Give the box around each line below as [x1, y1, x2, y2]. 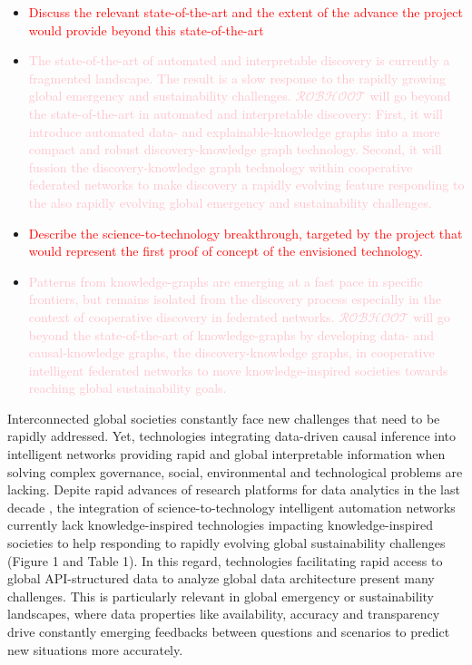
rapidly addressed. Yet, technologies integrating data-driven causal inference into [7, 426, 457, 445]
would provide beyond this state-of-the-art [28, 20, 264, 39]
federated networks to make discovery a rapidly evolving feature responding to [28, 175, 465, 194]
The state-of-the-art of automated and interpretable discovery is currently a [28, 51, 450, 70]
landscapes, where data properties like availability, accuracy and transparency [7, 604, 440, 623]
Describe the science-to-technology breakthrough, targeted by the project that [28, 223, 463, 242]
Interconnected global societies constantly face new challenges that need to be [7, 408, 440, 427]
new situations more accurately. [7, 640, 183, 659]
